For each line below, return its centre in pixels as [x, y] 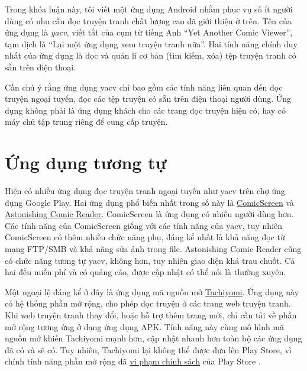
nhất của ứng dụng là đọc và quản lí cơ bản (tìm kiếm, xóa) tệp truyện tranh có [151, 55]
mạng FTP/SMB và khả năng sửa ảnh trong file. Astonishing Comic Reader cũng [153, 249]
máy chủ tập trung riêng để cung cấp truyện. [86, 122]
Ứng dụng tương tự [86, 162]
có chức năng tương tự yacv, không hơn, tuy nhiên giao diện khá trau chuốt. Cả [150, 260]
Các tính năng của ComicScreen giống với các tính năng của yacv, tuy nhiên [144, 225]
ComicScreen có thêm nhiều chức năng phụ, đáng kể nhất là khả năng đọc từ [145, 237]
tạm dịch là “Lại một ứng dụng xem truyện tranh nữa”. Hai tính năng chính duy [151, 43]
